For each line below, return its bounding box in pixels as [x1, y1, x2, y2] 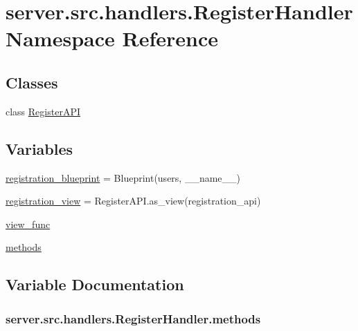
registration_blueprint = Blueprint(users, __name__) [6, 170, 241, 185]
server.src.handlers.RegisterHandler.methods [6, 310, 261, 327]
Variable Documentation [6, 274, 184, 295]
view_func [6, 216, 51, 231]
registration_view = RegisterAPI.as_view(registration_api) [6, 193, 261, 208]
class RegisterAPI [6, 104, 80, 118]
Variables [6, 138, 73, 159]
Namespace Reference [6, 24, 218, 53]
